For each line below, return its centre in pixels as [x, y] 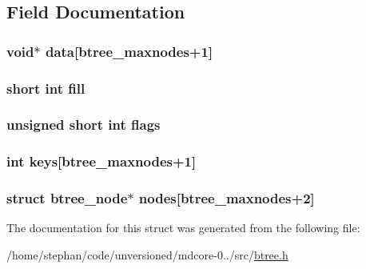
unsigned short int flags [84, 124]
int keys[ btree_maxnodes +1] [101, 161]
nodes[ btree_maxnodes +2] [227, 198]
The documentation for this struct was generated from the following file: [183, 228]
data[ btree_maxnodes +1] [129, 51]
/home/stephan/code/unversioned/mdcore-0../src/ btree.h [147, 254]
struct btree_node [67, 198]
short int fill [46, 88]
